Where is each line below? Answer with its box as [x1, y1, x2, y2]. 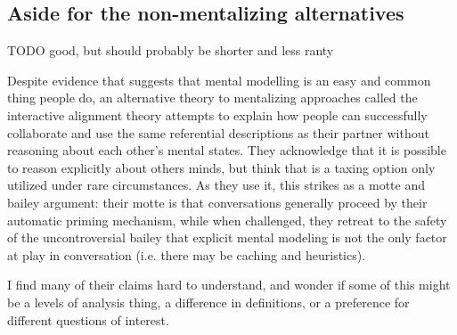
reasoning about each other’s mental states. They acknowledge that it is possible [7, 141, 446, 159]
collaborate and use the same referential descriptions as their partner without [7, 123, 429, 142]
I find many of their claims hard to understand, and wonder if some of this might [7, 275, 451, 294]
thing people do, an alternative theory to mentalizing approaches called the [7, 88, 418, 107]
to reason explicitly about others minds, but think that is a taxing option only [7, 158, 436, 176]
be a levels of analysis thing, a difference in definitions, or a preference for [7, 292, 410, 311]
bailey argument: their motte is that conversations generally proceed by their [7, 192, 428, 211]
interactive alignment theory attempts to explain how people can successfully [7, 105, 428, 124]
